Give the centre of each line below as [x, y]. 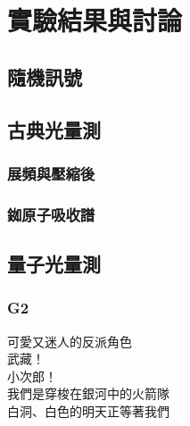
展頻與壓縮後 [51, 173]
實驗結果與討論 [95, 20]
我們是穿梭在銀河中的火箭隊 [88, 393]
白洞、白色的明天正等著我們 [88, 411]
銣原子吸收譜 [51, 214]
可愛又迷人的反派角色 [70, 341]
